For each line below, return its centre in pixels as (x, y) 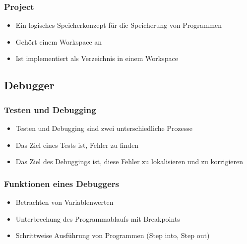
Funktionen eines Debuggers (62, 183)
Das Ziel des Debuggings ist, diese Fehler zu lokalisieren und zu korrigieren (129, 161)
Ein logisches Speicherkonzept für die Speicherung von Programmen (119, 25)
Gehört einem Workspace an (59, 41)
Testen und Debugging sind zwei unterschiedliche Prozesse (104, 128)
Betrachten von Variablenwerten (64, 202)
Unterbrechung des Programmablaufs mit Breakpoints (98, 218)
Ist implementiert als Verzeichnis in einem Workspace (97, 58)
